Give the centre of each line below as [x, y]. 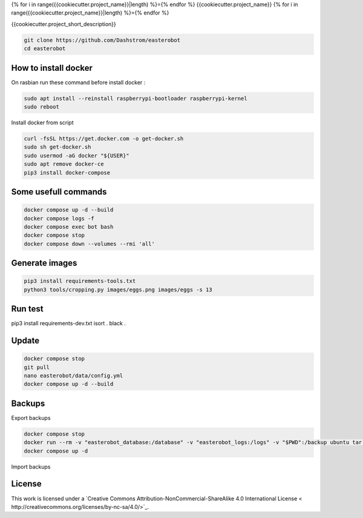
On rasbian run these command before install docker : [78, 82]
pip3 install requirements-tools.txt [80, 281]
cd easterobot [45, 49]
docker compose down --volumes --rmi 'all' [90, 244]
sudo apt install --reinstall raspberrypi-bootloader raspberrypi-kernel [136, 98]
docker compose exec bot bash [69, 227]
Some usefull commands [59, 192]
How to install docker [52, 68]
